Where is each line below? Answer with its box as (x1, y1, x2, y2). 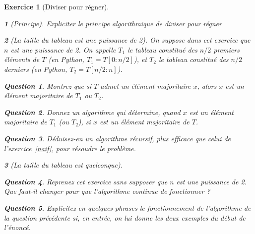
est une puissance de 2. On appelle (10, 44, 116, 55)
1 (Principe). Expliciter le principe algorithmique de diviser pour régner (4, 18, 222, 28)
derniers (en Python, (4, 63, 67, 74)
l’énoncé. (4, 222, 31, 233)
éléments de (4, 54, 40, 64)
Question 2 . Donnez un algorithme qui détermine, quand (4, 107, 181, 117)
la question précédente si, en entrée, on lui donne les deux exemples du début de (4, 212, 246, 223)
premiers (213, 44, 240, 55)
